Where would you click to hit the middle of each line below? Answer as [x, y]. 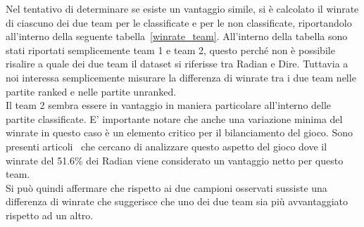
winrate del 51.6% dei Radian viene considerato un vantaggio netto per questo [175, 160]
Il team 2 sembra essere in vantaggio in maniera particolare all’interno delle [169, 105]
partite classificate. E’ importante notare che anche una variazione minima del [174, 118]
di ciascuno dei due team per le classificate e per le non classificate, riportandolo [179, 22]
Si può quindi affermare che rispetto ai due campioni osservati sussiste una [167, 187]
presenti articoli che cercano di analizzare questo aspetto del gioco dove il [167, 146]
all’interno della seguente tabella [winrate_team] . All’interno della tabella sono [177, 36]
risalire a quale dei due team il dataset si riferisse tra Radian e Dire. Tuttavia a [177, 64]
